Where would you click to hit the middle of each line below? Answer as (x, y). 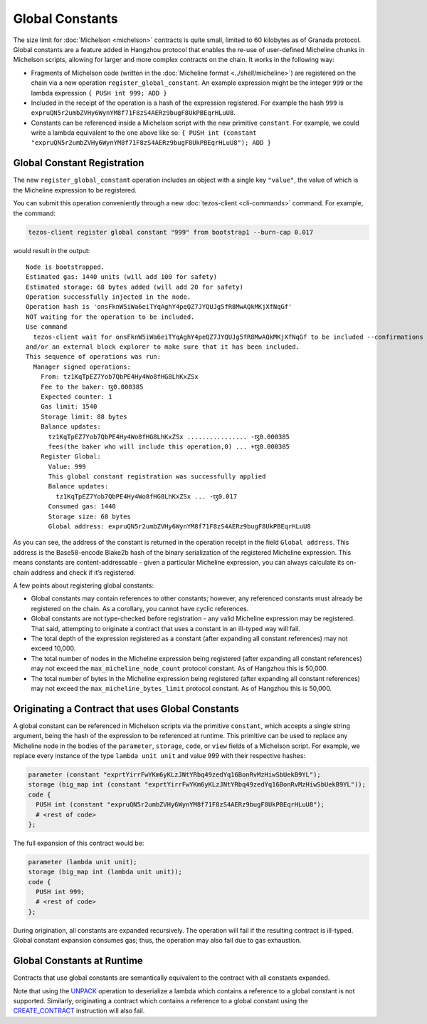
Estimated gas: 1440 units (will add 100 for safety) (121, 277)
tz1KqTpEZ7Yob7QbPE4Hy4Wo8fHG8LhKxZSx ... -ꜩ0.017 (147, 496)
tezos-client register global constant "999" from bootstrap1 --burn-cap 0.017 (171, 232)
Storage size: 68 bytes (90, 516)
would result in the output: (52, 250)
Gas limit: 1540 (69, 407)
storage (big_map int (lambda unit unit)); (105, 872)
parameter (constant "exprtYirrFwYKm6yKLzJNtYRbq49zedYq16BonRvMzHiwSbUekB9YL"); (175, 774)
